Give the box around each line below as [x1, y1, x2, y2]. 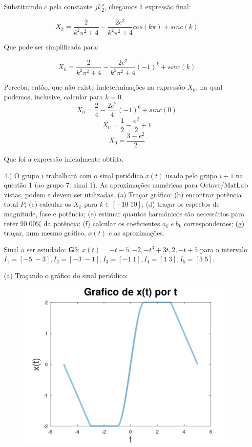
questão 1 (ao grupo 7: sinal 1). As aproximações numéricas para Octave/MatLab [4, 180, 248, 190]
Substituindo [4, 1, 42, 11]
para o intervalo [200, 244, 248, 254]
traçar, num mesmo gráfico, [4, 228, 86, 238]
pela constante [49, 1, 93, 11]
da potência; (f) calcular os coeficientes [43, 218, 160, 228]
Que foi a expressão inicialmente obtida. [4, 154, 124, 164]
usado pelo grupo [166, 170, 217, 180]
